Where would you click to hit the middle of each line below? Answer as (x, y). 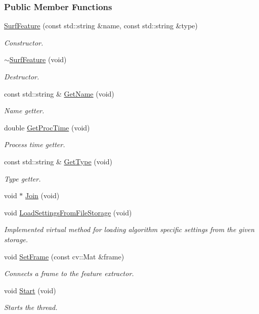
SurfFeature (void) (38, 59)
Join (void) (42, 195)
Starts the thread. (31, 307)
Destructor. (22, 76)
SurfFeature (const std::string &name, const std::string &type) (101, 26)
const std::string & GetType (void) (58, 161)
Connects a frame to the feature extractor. (69, 273)
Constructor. (24, 42)
